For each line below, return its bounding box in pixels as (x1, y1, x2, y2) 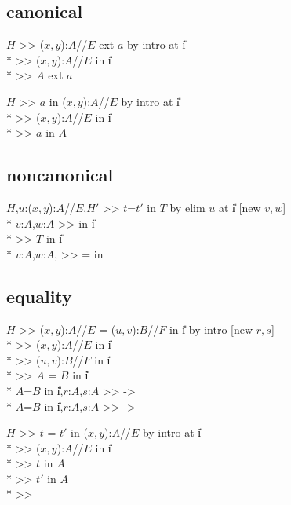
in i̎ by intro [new (169, 320, 253, 337)
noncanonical (6, 163, 114, 187)
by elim (169, 199, 206, 215)
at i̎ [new (218, 199, 261, 215)
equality (6, 284, 72, 308)
